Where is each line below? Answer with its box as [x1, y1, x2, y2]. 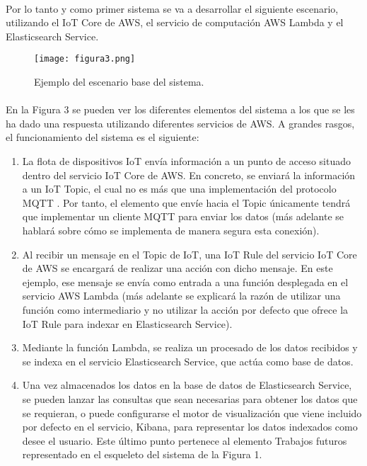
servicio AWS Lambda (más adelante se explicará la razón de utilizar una [22, 288, 341, 303]
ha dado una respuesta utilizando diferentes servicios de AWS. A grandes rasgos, [6, 115, 355, 130]
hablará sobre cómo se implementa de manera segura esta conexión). [22, 222, 320, 237]
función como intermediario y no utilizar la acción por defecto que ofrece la [22, 302, 349, 317]
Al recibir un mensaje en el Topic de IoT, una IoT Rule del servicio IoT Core [22, 246, 357, 261]
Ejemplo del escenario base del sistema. [34, 74, 204, 89]
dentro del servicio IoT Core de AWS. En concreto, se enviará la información [22, 167, 356, 182]
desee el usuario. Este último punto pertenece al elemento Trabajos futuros [22, 433, 347, 448]
